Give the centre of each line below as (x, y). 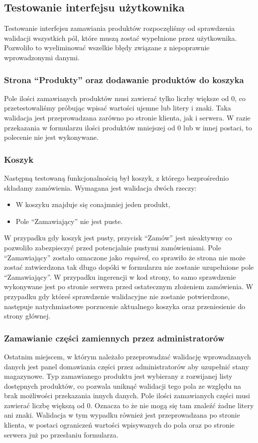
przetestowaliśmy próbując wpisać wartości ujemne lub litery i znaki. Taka (118, 108)
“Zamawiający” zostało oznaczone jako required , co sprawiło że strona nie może (125, 257)
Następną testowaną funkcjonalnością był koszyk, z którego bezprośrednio (117, 177)
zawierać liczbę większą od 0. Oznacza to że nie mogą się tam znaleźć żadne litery (129, 405)
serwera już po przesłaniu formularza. (61, 434)
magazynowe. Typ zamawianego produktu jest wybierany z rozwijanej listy (118, 376)
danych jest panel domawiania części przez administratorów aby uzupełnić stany (127, 366)
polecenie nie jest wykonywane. (51, 137)
